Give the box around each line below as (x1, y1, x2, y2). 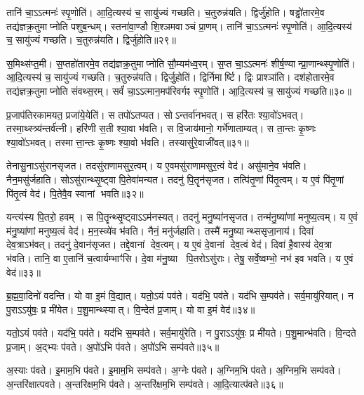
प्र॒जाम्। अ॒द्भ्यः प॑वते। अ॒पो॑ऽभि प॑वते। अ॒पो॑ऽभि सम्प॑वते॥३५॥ (6, 339, 220, 354)
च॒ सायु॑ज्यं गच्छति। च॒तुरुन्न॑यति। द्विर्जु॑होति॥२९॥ (6, 32, 177, 47)
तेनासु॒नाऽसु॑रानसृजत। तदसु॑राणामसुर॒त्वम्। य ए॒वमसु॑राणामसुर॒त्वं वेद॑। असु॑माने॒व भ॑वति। (6, 158, 307, 173)
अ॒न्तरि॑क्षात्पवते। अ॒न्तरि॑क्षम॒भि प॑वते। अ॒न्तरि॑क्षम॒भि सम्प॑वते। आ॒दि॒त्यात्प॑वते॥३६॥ (6, 377, 283, 391)
